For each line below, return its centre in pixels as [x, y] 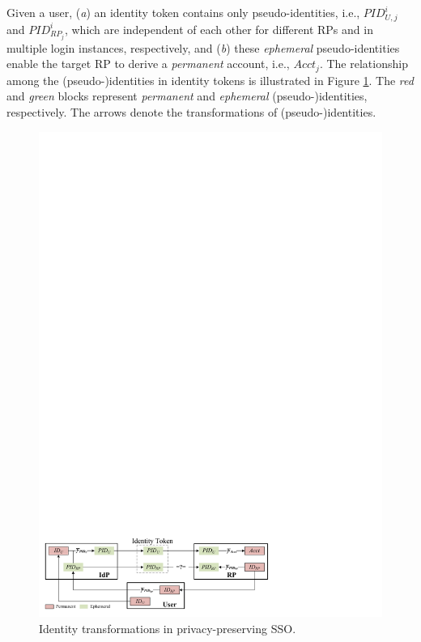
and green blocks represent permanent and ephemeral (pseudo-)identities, [187, 96]
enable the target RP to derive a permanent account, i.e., [148, 64]
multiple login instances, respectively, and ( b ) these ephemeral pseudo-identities [203, 47]
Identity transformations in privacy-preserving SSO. [168, 628]
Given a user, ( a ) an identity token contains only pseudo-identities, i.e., [183, 12]
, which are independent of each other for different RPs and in [219, 29]
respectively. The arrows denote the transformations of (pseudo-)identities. [191, 112]
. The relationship [364, 64]
